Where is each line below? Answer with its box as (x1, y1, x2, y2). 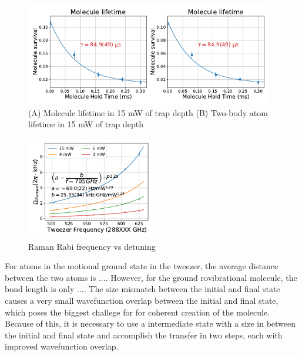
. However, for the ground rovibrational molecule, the (105, 271, 297, 283)
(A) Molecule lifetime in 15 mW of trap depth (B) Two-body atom (28, 106, 268, 118)
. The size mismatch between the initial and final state (83, 283, 280, 295)
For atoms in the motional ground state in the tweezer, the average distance (5, 260, 278, 272)
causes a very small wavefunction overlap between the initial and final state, (5, 294, 278, 306)
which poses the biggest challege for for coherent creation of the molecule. (5, 306, 270, 318)
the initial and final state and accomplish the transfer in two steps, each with (5, 328, 283, 341)
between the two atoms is (5, 271, 96, 283)
